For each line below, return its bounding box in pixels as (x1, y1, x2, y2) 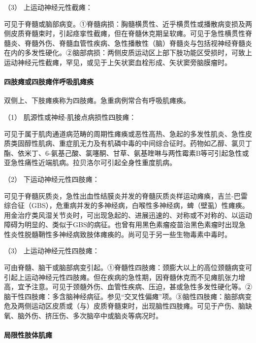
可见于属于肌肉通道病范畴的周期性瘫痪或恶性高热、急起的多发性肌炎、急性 (4, 128, 245, 138)
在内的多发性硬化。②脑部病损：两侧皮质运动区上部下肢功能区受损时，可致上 (4, 47, 252, 58)
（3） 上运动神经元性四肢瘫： (4, 245, 99, 256)
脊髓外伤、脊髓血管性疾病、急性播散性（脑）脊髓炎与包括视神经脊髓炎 (24, 37, 252, 48)
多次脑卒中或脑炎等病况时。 (72, 310, 162, 321)
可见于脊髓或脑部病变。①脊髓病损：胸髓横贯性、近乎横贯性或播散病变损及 (4, 18, 245, 29)
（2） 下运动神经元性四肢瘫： (4, 173, 99, 184)
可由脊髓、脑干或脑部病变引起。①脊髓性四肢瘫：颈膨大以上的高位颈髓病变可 (4, 262, 252, 273)
